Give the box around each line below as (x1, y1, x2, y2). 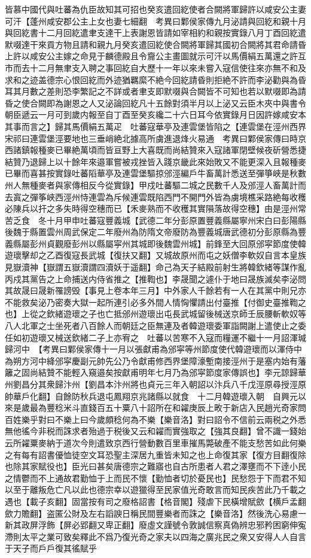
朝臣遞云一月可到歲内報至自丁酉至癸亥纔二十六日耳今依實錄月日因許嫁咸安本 (5, 108, 306, 121)
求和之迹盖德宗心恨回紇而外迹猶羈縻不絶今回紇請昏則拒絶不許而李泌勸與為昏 (5, 73, 306, 86)
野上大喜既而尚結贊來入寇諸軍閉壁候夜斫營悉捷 (121, 144, 306, 156)
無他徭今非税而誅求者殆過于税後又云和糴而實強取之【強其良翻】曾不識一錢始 (5, 425, 306, 437)
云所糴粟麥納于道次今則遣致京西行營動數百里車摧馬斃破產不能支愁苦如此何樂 (5, 436, 306, 449)
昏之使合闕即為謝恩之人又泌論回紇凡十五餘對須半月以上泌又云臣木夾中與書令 (5, 96, 306, 109)
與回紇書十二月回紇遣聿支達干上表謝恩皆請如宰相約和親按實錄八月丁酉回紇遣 (5, 26, 306, 39)
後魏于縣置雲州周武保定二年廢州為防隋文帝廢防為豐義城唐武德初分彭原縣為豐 (5, 225, 306, 238)
